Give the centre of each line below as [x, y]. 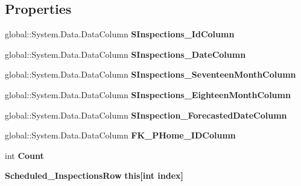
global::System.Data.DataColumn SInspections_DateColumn [125, 54]
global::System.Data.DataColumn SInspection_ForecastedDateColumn [146, 115]
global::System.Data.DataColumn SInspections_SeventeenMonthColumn [150, 74]
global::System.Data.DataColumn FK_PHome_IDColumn [120, 135]
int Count [24, 155]
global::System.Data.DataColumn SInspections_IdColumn [120, 34]
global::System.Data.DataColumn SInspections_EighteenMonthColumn [148, 94]
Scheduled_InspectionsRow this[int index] [94, 175]
